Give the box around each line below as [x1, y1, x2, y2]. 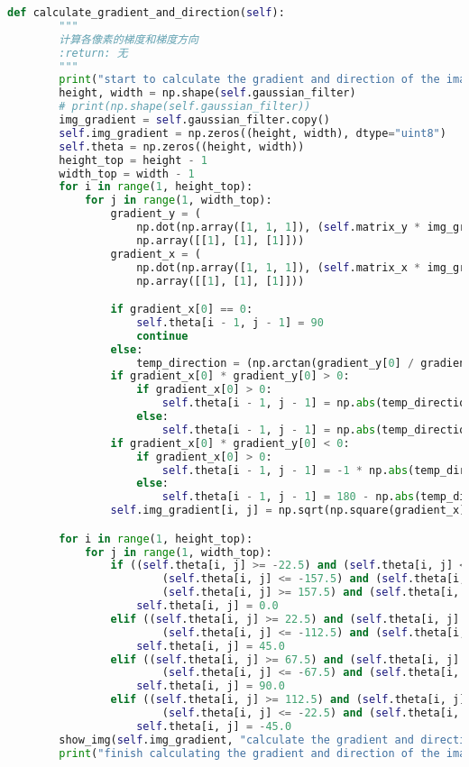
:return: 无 [59, 46, 128, 59]
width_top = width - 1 [59, 167, 195, 180]
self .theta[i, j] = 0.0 [136, 599, 279, 613]
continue [136, 329, 189, 342]
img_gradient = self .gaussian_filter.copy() [59, 114, 330, 126]
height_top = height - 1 [59, 153, 207, 167]
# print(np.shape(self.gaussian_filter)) [59, 100, 311, 114]
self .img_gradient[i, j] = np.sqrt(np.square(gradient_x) [110, 504, 466, 517]
